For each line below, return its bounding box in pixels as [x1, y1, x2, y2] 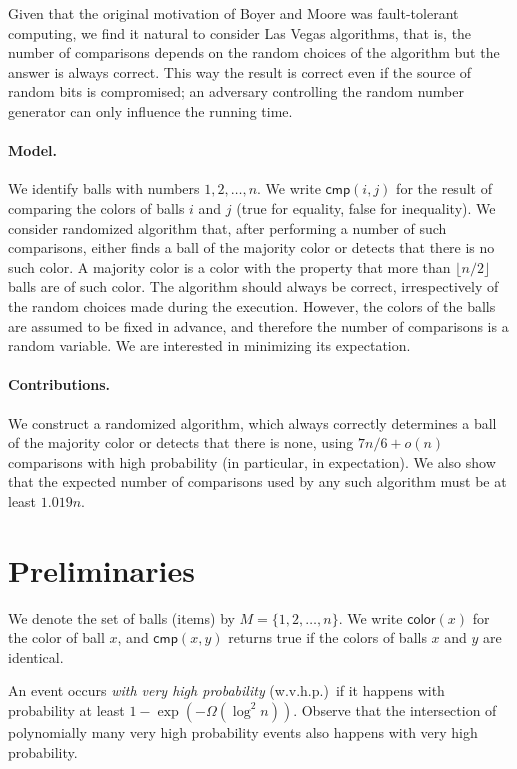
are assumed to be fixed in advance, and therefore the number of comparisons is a [8, 315, 509, 336]
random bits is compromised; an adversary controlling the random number [8, 81, 464, 102]
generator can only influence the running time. [8, 100, 293, 121]
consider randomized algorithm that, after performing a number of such [8, 217, 447, 238]
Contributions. [8, 374, 110, 395]
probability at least [8, 699, 125, 720]
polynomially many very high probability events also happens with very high [8, 721, 478, 742]
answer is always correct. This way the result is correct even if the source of [8, 61, 472, 82]
